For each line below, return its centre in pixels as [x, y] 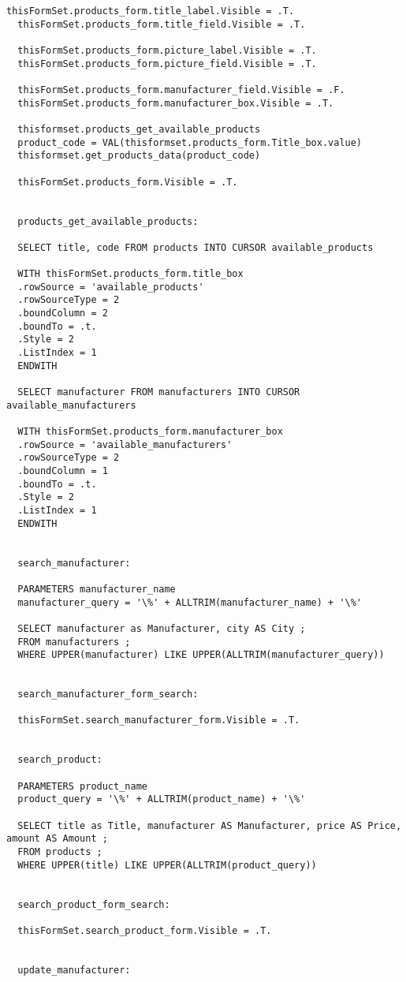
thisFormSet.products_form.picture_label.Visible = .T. [167, 50]
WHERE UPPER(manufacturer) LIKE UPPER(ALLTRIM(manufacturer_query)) [201, 655]
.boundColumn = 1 [63, 470]
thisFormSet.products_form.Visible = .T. [128, 182]
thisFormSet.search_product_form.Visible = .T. [145, 930]
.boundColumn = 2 [63, 314]
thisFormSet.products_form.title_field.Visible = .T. [162, 24]
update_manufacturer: [74, 970]
